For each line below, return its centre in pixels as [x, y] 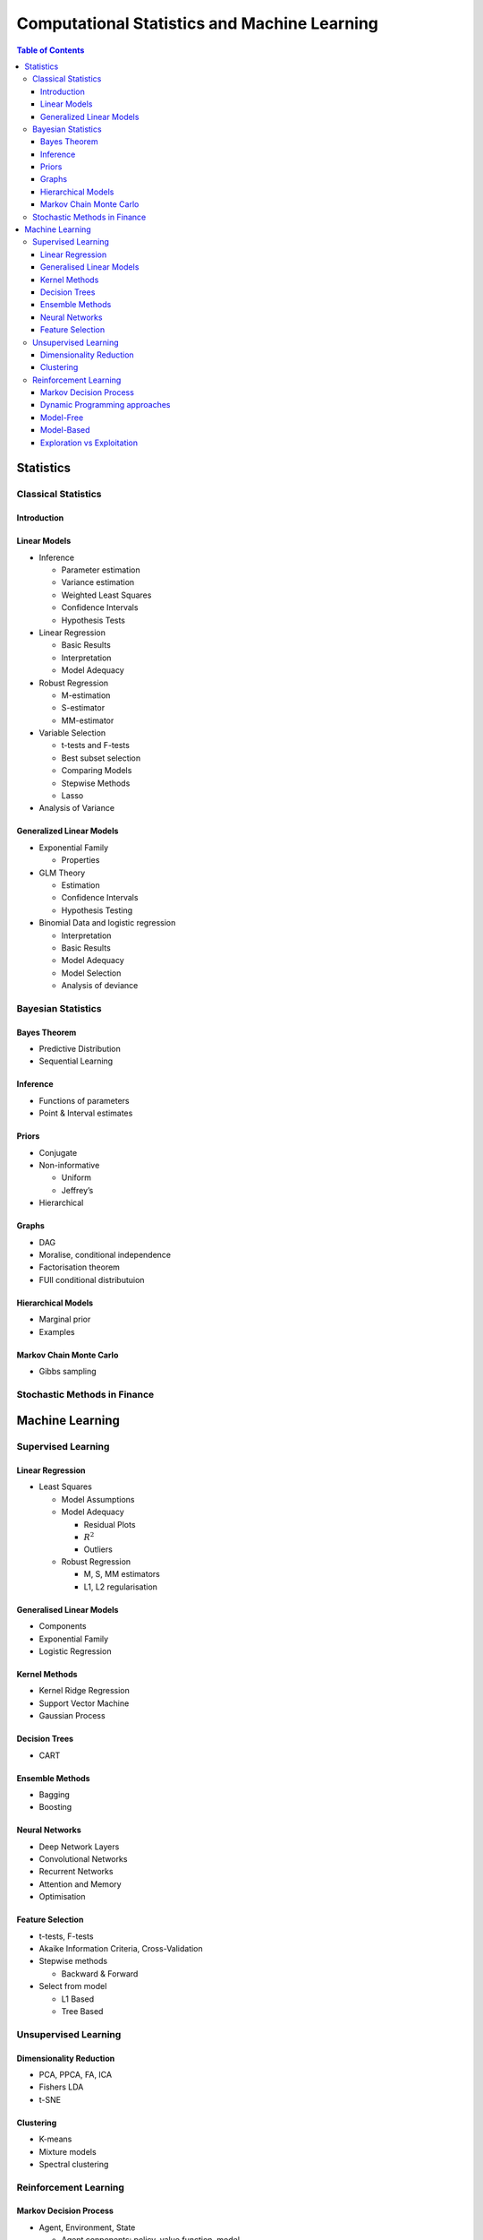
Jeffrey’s [77, 1190]
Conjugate [58, 1152]
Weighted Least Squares [106, 595]
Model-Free [62, 418]
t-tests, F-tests [66, 1936]
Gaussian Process [72, 1716]
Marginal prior [65, 1319]
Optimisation [62, 1897]
